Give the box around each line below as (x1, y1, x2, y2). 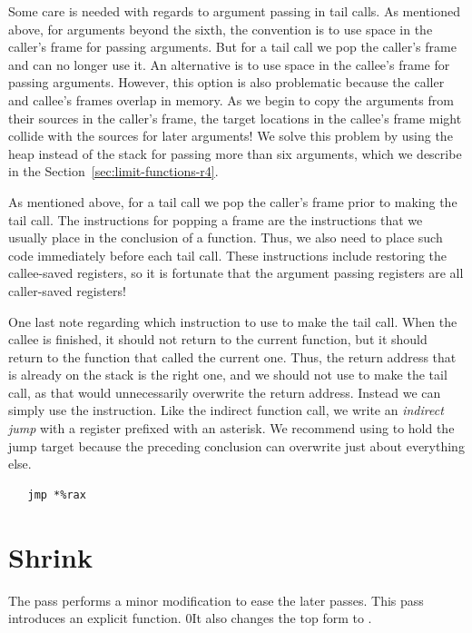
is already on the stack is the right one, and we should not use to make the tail (8, 365, 447, 384)
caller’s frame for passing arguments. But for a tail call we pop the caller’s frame (8, 37, 457, 56)
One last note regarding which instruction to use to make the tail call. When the (8, 312, 457, 331)
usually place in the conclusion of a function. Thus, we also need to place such (8, 228, 443, 247)
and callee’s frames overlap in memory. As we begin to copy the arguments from (8, 90, 454, 109)
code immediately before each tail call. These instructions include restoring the (8, 245, 447, 264)
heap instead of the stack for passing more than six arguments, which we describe (8, 143, 462, 163)
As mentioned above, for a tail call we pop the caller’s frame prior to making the (8, 192, 457, 211)
